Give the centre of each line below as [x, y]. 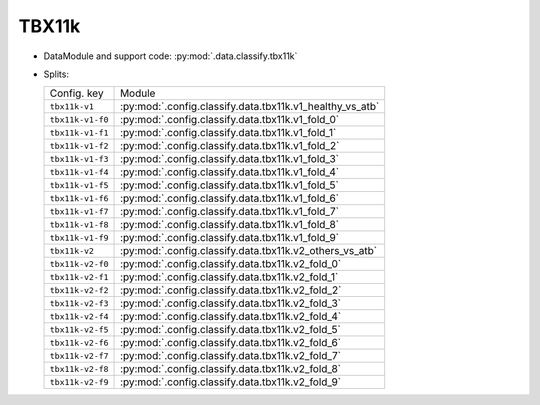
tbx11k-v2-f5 [79, 329]
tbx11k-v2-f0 [79, 263]
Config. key [76, 93]
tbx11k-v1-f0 [79, 119]
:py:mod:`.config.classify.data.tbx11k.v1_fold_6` [230, 198]
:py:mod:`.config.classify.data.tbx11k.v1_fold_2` [230, 146]
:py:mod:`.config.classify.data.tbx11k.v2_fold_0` [231, 264]
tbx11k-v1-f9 [79, 237]
